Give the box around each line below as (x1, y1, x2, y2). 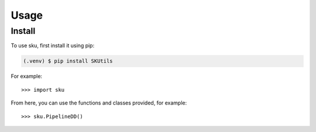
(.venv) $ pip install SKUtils (23, 58, 114, 64)
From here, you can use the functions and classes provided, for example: (11, 99, 187, 106)
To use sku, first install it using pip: (11, 42, 95, 49)
